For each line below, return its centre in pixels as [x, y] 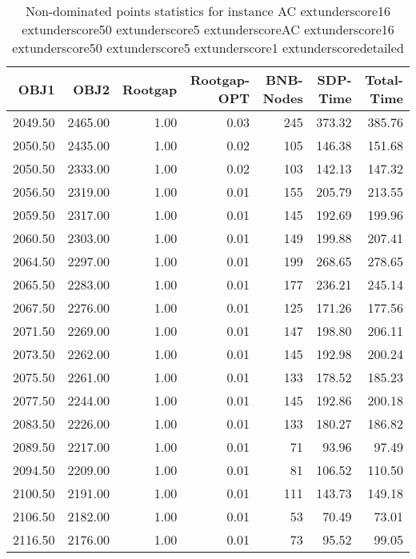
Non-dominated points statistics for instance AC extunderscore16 [208, 11]
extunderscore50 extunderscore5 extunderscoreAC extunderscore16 [208, 29]
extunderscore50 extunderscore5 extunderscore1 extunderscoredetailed [208, 48]
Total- [384, 80]
